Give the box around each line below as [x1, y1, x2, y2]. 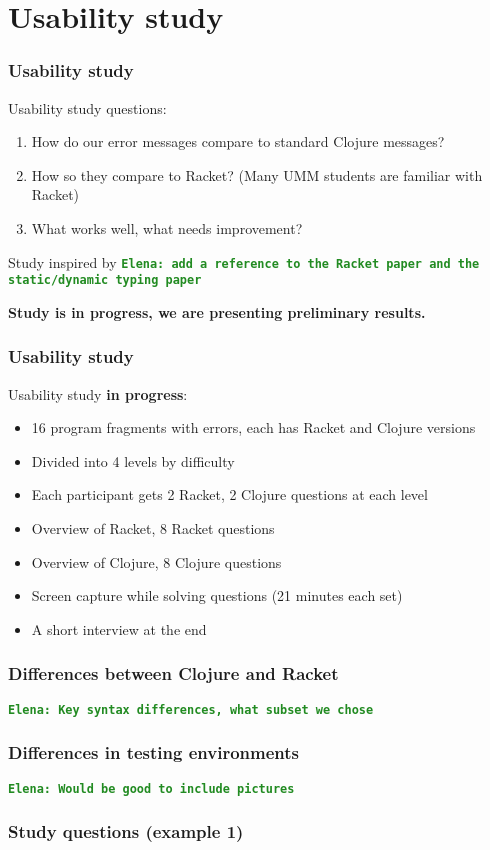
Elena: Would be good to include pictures [8, 781, 295, 796]
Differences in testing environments [8, 740, 299, 765]
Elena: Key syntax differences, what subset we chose [8, 702, 374, 717]
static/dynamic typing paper [8, 273, 202, 288]
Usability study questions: [8, 97, 167, 118]
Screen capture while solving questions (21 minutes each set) [31, 585, 403, 606]
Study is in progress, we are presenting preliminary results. [8, 301, 426, 322]
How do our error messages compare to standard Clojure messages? [31, 131, 445, 152]
